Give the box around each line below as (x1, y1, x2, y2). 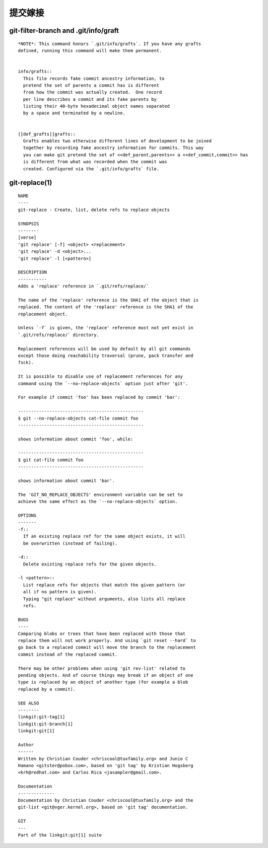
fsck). (18, 360, 34, 365)
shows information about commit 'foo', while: (18, 436, 134, 442)
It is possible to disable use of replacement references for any (18, 374, 183, 379)
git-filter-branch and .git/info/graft (9, 26, 119, 35)
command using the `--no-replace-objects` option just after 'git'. (18, 380, 188, 386)
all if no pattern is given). (23, 589, 97, 595)
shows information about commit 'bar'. (18, 478, 115, 484)
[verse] (18, 235, 37, 240)
